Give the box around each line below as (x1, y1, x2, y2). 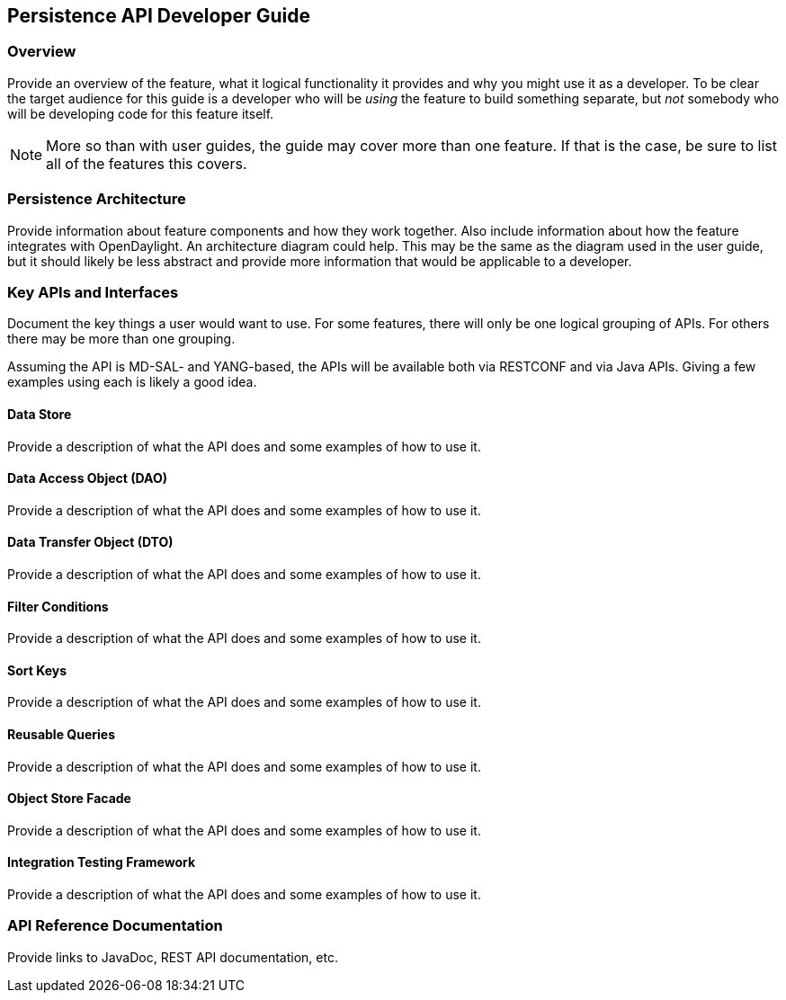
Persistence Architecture (7, 190, 186, 209)
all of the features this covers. (46, 154, 247, 173)
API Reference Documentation (7, 916, 223, 935)
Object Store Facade (7, 790, 131, 807)
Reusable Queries (7, 727, 115, 742)
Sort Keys (7, 662, 67, 678)
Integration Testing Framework (7, 854, 196, 871)
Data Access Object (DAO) (7, 470, 167, 487)
